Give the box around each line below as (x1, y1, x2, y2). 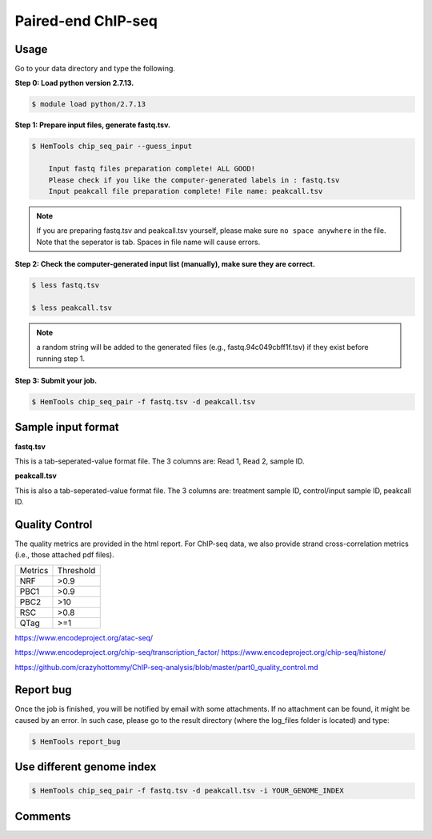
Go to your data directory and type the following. (14, 64, 176, 74)
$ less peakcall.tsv (31, 303, 112, 312)
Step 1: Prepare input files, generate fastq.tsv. (14, 120, 171, 130)
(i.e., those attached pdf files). (14, 550, 115, 560)
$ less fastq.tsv (31, 281, 100, 290)
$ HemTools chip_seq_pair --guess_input (31, 142, 192, 151)
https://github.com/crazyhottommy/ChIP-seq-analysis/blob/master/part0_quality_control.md (14, 662, 318, 672)
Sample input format (14, 420, 119, 434)
